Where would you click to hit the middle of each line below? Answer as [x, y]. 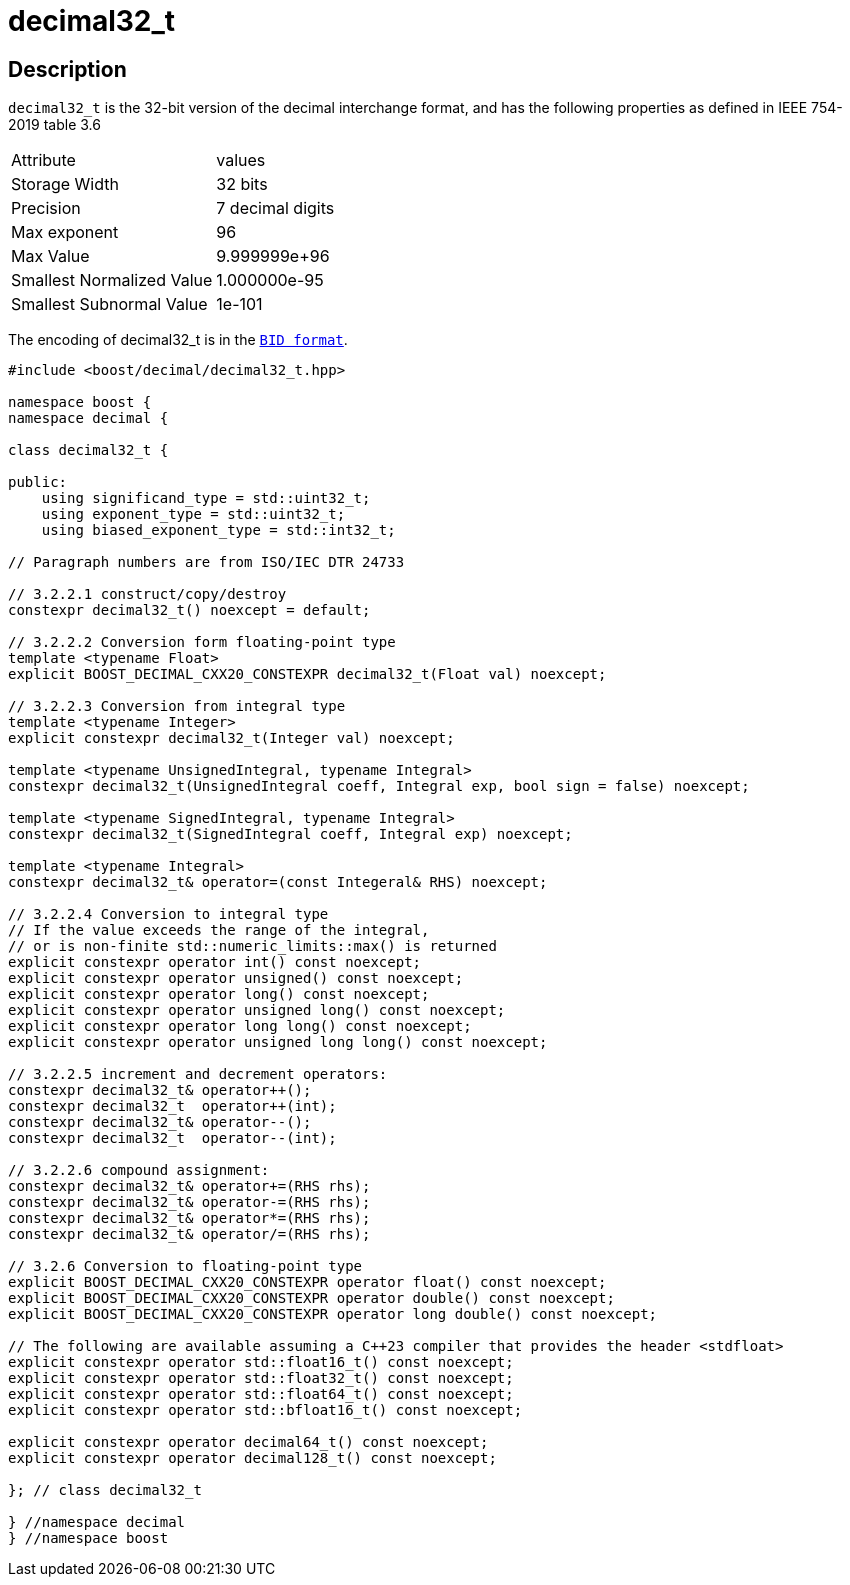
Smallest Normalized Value [112, 280]
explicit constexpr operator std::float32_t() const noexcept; [261, 1378]
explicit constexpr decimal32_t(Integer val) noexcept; [231, 738]
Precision [46, 208]
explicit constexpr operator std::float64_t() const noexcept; [261, 1394]
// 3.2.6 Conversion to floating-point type [185, 1266]
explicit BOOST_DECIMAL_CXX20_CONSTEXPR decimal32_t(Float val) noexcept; [307, 674]
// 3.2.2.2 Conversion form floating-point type [202, 642]
